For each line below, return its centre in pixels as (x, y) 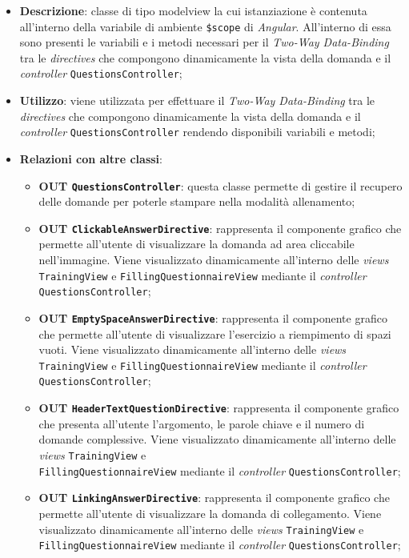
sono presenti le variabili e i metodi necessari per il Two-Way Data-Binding (204, 42)
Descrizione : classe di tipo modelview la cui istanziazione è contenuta (193, 10)
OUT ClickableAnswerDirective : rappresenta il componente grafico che (220, 228)
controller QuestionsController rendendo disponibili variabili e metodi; (197, 132)
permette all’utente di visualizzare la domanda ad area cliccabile (196, 244)
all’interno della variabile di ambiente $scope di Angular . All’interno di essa (205, 26)
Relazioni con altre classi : (91, 158)
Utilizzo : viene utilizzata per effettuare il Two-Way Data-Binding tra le (197, 100)
